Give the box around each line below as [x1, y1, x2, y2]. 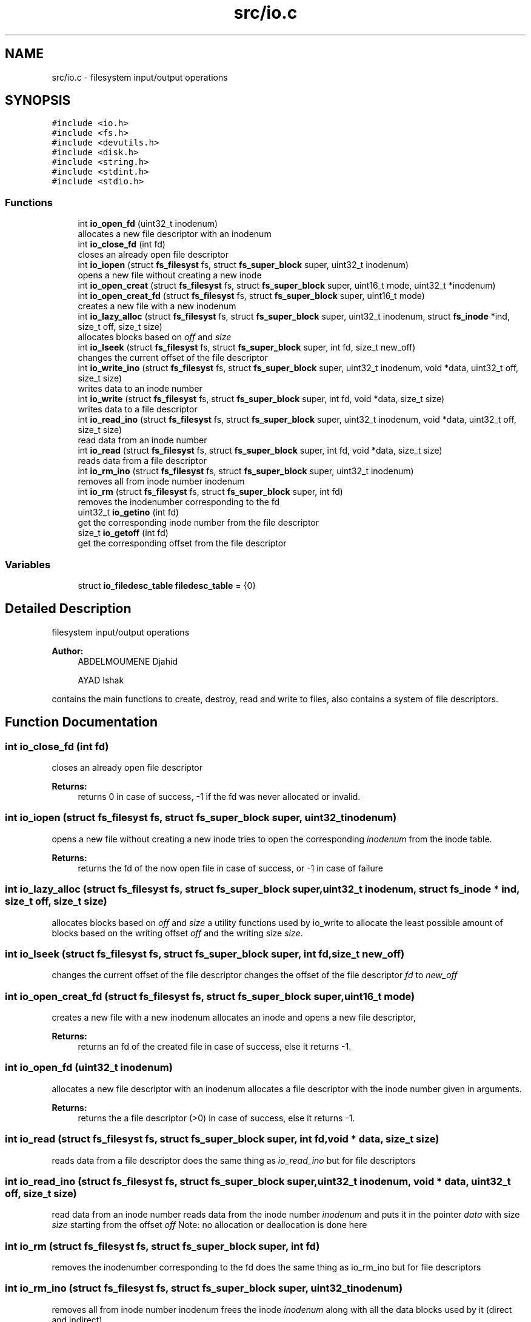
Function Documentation [5, 714, 158, 730]
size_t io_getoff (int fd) [78, 528, 169, 539]
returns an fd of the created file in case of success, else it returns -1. [78, 1041, 352, 1052]
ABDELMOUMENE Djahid [78, 656, 178, 666]
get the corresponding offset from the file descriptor [78, 538, 287, 549]
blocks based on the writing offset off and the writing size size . [52, 927, 303, 938]
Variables [5, 558, 51, 571]
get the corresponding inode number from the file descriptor [78, 517, 319, 528]
